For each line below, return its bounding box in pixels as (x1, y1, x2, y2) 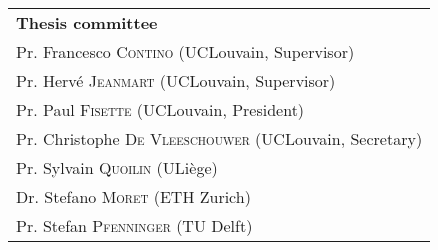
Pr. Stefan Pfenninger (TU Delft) (16, 214, 253, 237)
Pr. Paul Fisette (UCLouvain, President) (16, 98, 305, 121)
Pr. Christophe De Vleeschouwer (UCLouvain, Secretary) (16, 127, 423, 150)
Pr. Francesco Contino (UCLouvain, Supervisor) (16, 40, 355, 63)
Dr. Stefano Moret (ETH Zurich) (16, 185, 251, 208)
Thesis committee (16, 11, 158, 34)
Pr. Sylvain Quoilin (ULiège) (16, 156, 218, 179)
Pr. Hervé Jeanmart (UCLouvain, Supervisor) (16, 69, 336, 92)
